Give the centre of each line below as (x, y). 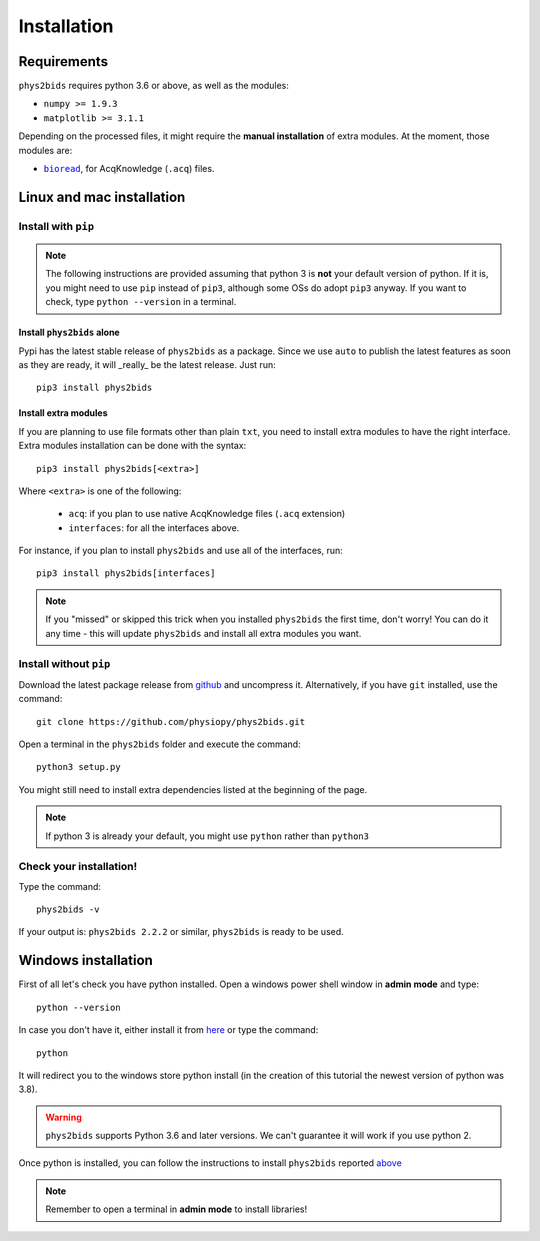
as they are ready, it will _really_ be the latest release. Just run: (147, 364)
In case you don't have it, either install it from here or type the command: (168, 1030)
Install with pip (56, 226)
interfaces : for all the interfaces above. (154, 527)
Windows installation (86, 960)
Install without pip (64, 664)
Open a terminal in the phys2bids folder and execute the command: (159, 744)
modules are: (45, 150)
